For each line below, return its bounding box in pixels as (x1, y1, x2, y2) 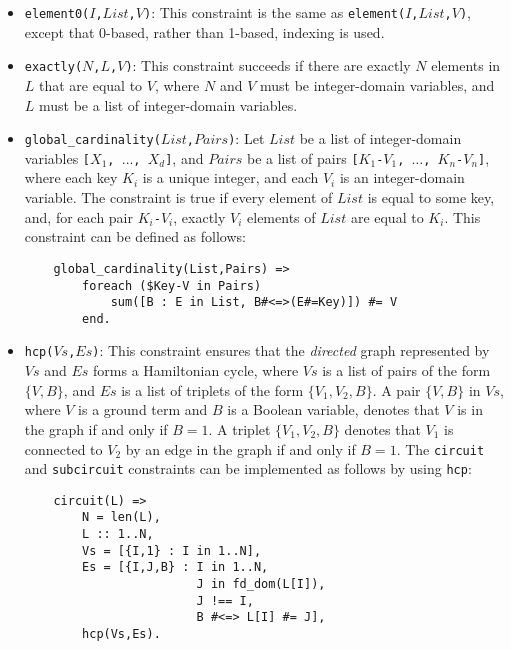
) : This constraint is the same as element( (143, 2, 406, 22)
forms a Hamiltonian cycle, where (93, 360, 299, 381)
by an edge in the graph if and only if (125, 438, 356, 459)
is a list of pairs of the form (322, 360, 491, 381)
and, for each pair (24, 206, 134, 227)
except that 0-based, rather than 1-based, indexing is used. (24, 21, 385, 42)
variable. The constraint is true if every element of (24, 187, 333, 207)
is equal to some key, (367, 187, 495, 207)
